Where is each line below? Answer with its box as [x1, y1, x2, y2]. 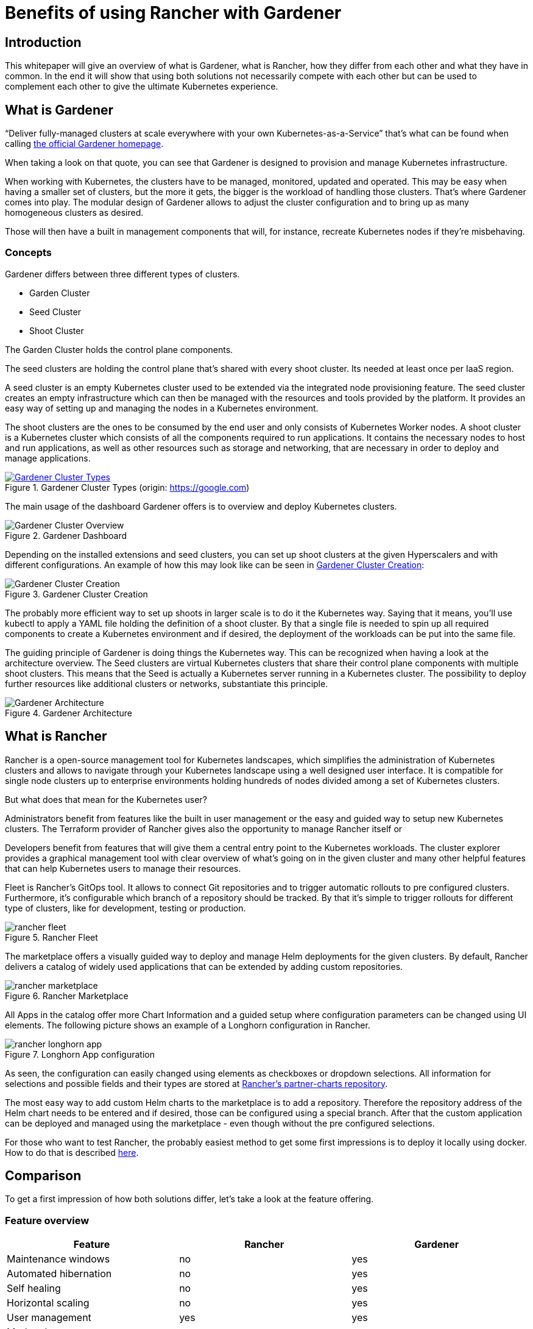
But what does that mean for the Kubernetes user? [5, 794, 207, 805]
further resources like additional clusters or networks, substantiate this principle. [5, 678, 328, 689]
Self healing [7, 1282, 61, 1295]
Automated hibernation [7, 1267, 112, 1280]
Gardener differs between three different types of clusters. [5, 268, 240, 279]
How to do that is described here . [5, 1147, 139, 1158]
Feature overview [5, 1214, 90, 1227]
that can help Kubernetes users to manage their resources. [5, 863, 241, 874]
